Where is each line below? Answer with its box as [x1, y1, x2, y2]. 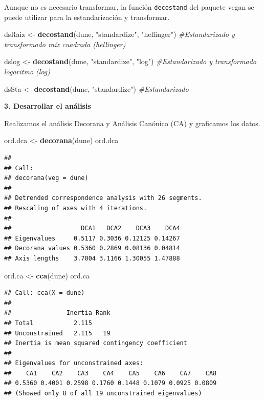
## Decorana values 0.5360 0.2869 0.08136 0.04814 [4, 245, 180, 252]
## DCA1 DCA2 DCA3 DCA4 [4, 225, 180, 232]
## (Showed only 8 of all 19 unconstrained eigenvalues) [4, 390, 202, 397]
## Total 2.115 [4, 319, 92, 327]
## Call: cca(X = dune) [4, 289, 85, 297]
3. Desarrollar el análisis [4, 101, 91, 111]
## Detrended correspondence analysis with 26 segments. [4, 194, 202, 202]
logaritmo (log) [4, 66, 51, 77]
